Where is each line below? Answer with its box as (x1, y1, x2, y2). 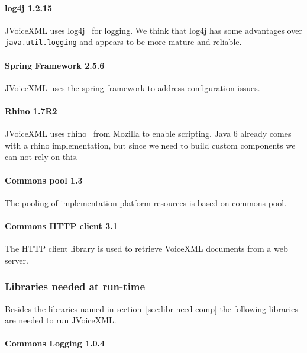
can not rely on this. (5, 150, 79, 163)
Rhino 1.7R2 (5, 105, 57, 117)
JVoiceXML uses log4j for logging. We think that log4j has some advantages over (5, 24, 302, 36)
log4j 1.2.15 (5, 1, 53, 14)
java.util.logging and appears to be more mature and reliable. (5, 36, 242, 48)
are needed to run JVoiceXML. (5, 314, 117, 326)
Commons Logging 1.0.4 (5, 337, 105, 349)
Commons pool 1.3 (5, 174, 83, 186)
